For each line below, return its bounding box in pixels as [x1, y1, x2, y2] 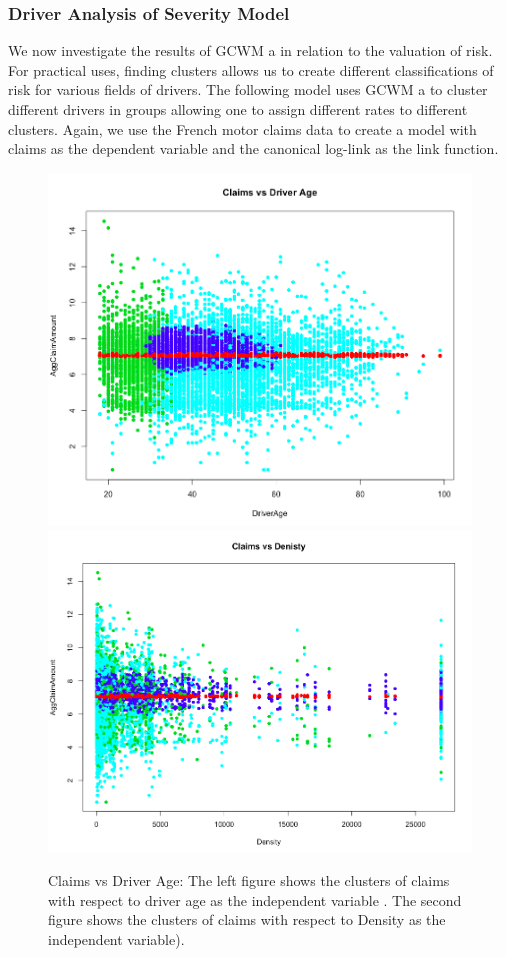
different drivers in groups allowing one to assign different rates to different [8, 99, 468, 119]
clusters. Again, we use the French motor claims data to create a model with [8, 118, 477, 139]
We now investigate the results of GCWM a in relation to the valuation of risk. [8, 40, 493, 61]
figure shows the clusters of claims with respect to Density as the [48, 909, 446, 930]
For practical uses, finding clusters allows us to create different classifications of [8, 59, 494, 80]
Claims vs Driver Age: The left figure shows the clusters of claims [48, 869, 450, 890]
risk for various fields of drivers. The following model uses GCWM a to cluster [8, 79, 488, 100]
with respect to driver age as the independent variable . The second [48, 889, 462, 910]
